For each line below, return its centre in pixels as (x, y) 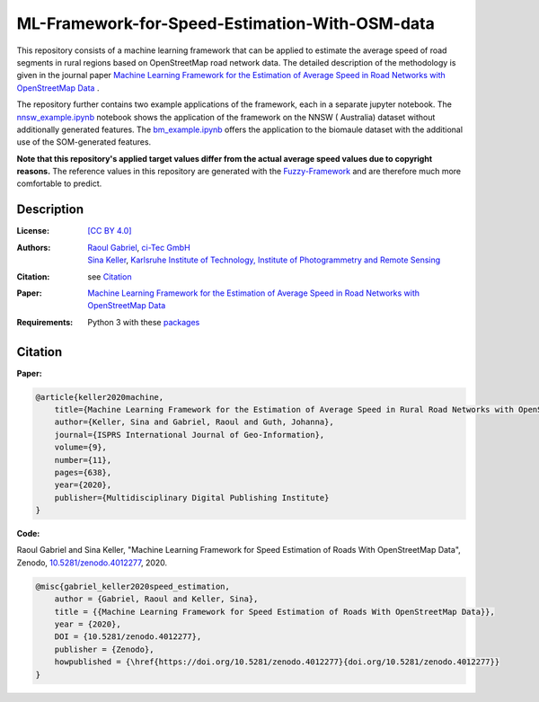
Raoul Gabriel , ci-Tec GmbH (139, 247)
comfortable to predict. (59, 183)
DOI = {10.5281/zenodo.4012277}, (128, 637)
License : (33, 231)
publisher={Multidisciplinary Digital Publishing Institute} (192, 498)
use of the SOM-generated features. (84, 142)
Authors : (34, 247)
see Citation (110, 276)
